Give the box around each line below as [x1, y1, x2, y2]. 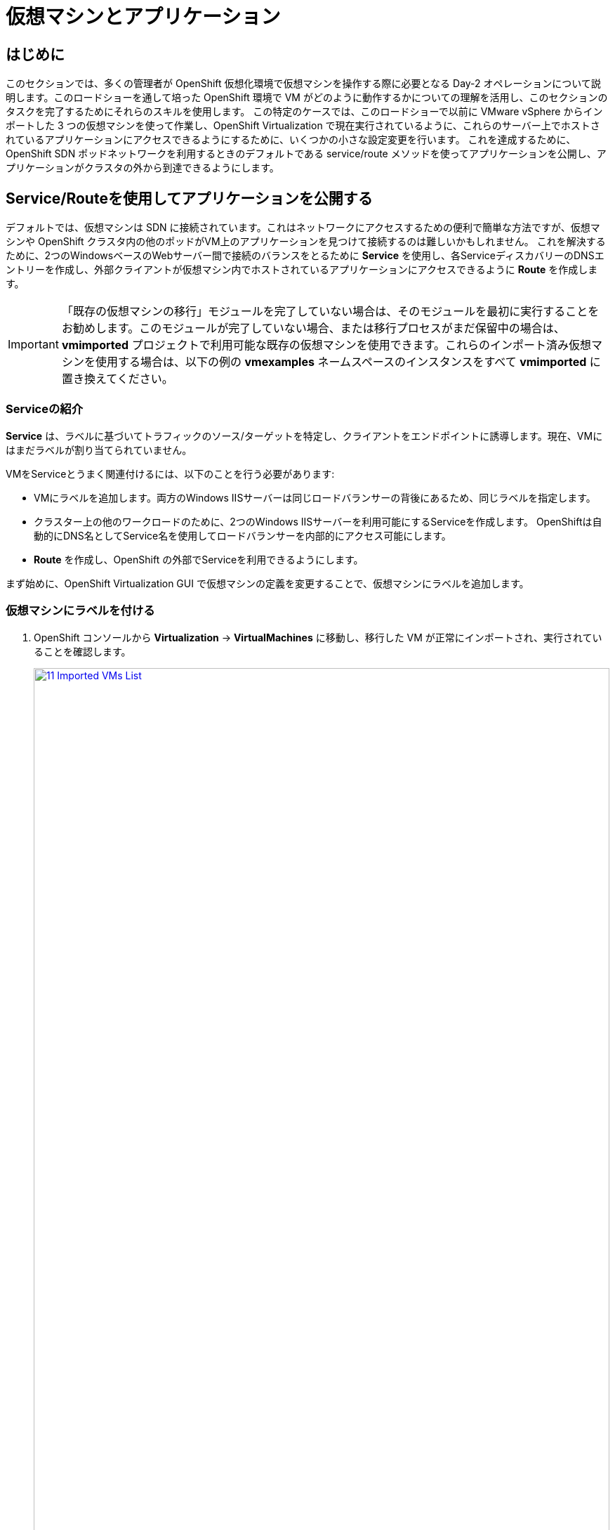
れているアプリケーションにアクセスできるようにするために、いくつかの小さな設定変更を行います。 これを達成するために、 [6, 133, 576, 146]
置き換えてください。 [61, 372, 173, 386]
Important [8, 337, 59, 352]
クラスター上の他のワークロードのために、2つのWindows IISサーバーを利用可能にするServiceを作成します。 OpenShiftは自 [34, 515, 602, 528]
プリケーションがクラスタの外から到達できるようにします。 [6, 162, 279, 174]
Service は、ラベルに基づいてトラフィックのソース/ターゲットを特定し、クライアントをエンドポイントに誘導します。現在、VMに [6, 429, 603, 442]
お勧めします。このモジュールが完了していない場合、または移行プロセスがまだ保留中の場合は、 [61, 321, 565, 336]
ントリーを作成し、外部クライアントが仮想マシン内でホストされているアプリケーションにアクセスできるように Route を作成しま [6, 263, 598, 276]
